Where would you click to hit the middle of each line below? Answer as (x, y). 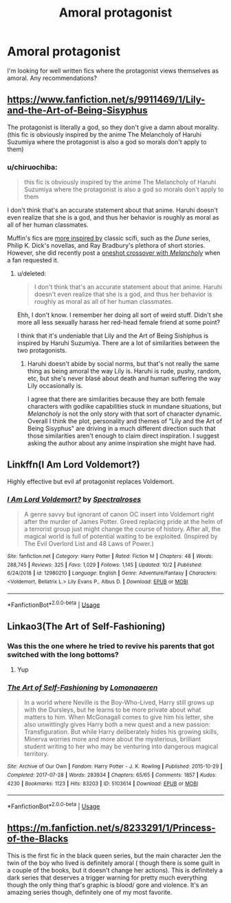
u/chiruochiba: (32, 167)
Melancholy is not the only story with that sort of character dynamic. (124, 414)
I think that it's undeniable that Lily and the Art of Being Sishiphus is (113, 336)
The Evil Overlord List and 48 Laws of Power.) (89, 544)
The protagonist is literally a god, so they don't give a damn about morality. (113, 127)
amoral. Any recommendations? (52, 78)
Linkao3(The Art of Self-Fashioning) (86, 626)
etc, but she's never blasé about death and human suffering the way (124, 378)
